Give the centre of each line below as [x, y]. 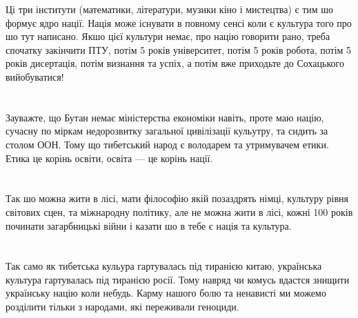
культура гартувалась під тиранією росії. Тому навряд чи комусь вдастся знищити [178, 279]
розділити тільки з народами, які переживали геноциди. [122, 307]
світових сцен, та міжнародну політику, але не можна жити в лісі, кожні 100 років [179, 211]
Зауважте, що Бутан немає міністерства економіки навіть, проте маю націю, [165, 117]
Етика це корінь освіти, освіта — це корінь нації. [109, 158]
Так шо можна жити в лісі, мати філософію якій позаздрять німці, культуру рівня [177, 198]
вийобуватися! [35, 76]
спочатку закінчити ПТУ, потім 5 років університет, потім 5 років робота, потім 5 [179, 49]
